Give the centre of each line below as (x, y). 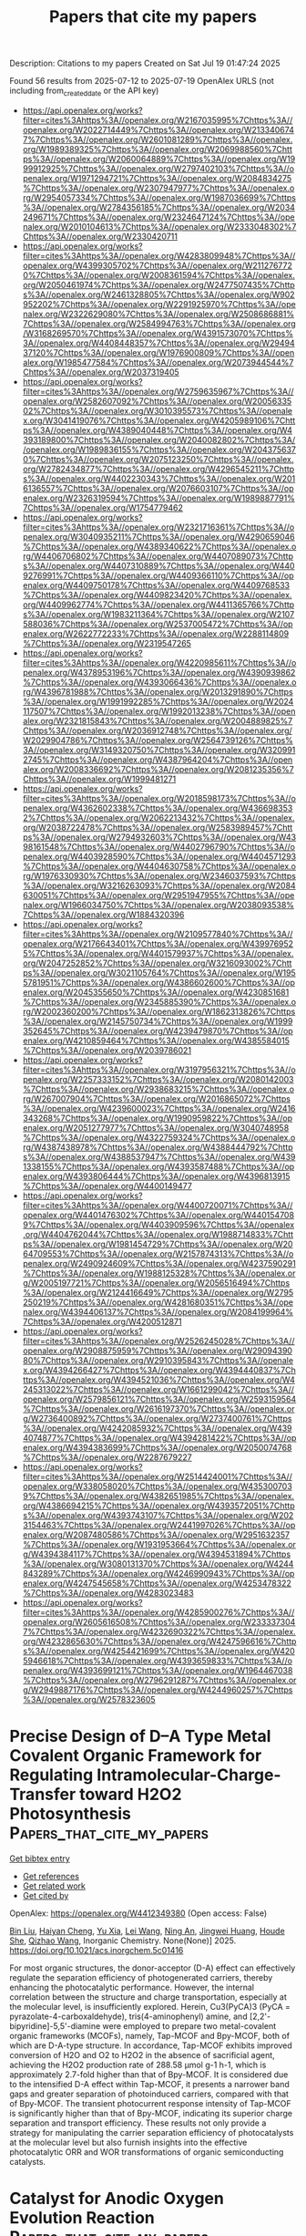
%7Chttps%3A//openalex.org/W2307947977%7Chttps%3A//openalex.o (158, 188)
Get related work (54, 1886)
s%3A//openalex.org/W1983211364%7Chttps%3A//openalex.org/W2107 (158, 614)
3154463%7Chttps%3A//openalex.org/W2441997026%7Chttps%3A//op (159, 1525)
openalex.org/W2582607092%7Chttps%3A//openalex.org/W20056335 (157, 401)
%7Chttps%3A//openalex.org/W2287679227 (107, 1457)
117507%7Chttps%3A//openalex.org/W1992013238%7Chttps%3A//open (159, 711)
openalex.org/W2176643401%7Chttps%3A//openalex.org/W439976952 (158, 943)
